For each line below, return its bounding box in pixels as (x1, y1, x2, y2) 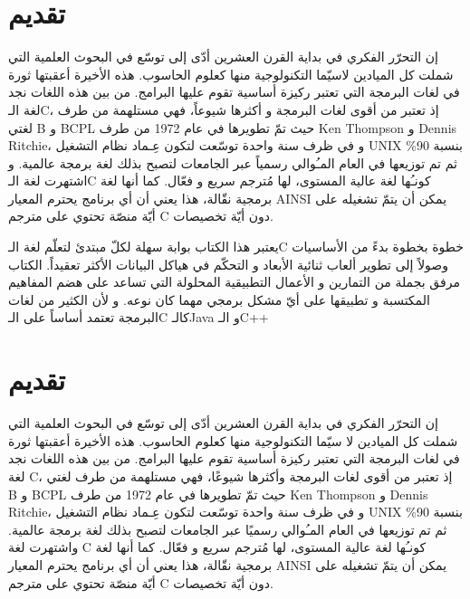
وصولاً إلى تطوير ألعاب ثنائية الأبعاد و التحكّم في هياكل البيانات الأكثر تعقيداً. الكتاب (8, 254, 448, 273)
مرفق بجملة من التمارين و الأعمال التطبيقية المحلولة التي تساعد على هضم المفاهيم (8, 272, 460, 291)
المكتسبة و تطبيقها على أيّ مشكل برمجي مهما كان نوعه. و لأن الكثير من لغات (8, 290, 430, 309)
